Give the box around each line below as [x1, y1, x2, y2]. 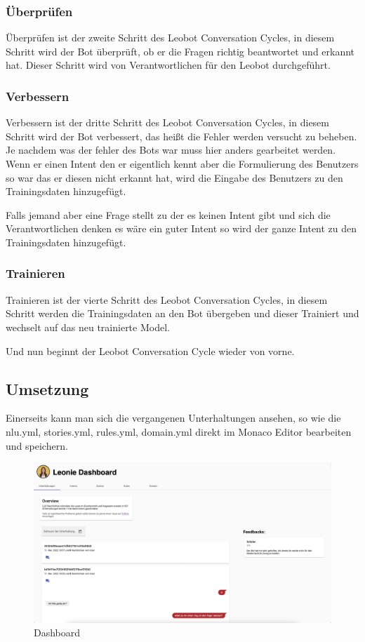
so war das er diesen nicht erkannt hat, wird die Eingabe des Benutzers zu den [6, 170, 343, 185]
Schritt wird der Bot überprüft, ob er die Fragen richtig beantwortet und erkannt [6, 44, 355, 58]
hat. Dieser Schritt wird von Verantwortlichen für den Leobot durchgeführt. [6, 58, 331, 72]
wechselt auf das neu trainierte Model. [6, 319, 170, 334]
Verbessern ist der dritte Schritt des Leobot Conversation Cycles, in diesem [6, 115, 329, 130]
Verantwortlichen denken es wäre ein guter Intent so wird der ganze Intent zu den [6, 221, 357, 236]
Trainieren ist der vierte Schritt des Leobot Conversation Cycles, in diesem [6, 292, 328, 307]
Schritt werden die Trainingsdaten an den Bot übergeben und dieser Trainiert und [6, 306, 359, 321]
